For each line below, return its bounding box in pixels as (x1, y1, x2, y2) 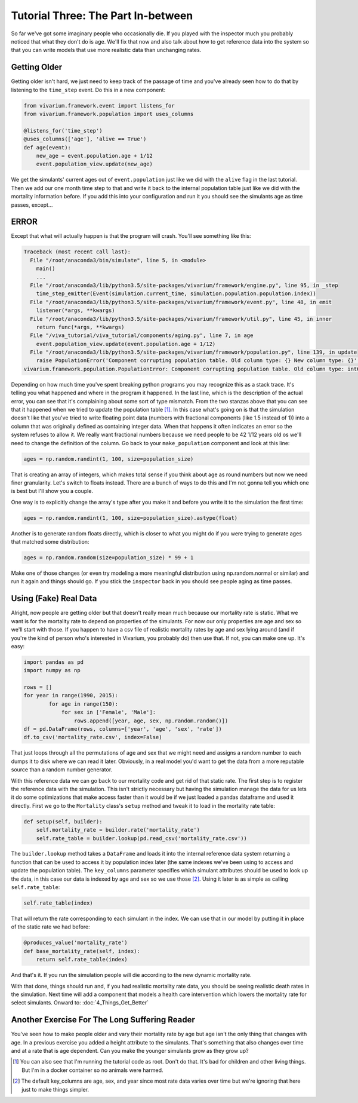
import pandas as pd (23, 658, 84, 666)
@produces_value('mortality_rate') (23, 939, 128, 946)
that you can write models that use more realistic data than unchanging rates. (11, 47, 202, 54)
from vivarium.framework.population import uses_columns (23, 111, 194, 117)
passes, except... (11, 201, 53, 209)
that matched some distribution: (11, 538, 89, 546)
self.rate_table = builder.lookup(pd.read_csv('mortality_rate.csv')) (36, 835, 248, 842)
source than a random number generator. (11, 766, 113, 773)
